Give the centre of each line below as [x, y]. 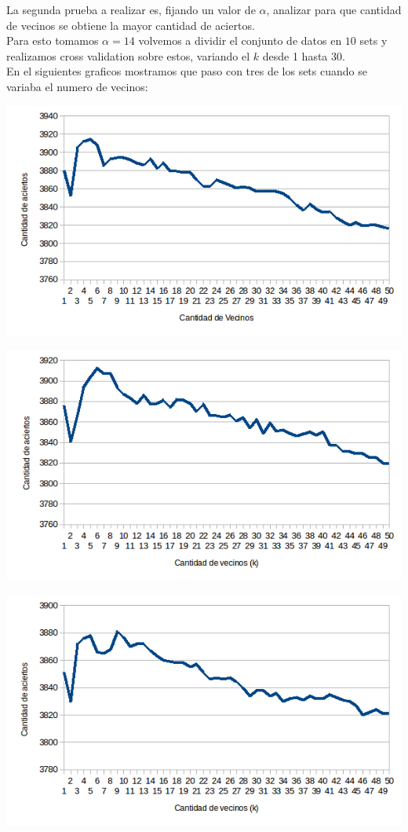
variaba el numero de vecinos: [77, 86]
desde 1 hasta [295, 55]
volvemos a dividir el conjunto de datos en [240, 40]
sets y [373, 40]
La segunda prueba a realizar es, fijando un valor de [131, 9]
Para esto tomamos [53, 40]
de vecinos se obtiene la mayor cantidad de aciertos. [131, 25]
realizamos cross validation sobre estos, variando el [128, 55]
